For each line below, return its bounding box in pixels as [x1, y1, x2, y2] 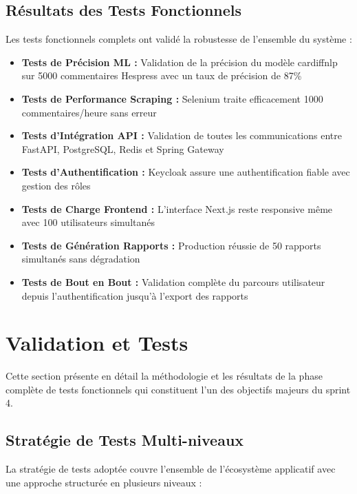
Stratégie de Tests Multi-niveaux [6, 429, 244, 451]
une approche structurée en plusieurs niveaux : [6, 475, 202, 489]
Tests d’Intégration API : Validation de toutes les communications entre [21, 128, 342, 143]
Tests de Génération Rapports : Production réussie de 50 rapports [21, 238, 321, 252]
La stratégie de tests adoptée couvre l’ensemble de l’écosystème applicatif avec [6, 462, 336, 476]
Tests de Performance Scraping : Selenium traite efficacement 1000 [21, 91, 323, 105]
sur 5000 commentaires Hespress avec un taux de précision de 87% [21, 68, 302, 83]
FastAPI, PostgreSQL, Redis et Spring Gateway [21, 141, 224, 156]
